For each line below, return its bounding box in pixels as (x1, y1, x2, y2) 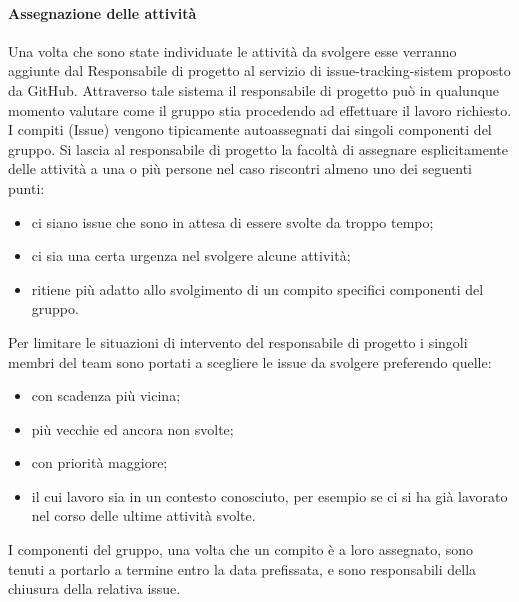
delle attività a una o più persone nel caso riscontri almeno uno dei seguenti (8, 158, 472, 179)
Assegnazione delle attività (8, 2, 197, 23)
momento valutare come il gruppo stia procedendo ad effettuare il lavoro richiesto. (8, 99, 512, 120)
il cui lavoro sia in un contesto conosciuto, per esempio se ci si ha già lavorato (31, 485, 508, 506)
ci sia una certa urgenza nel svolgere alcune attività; (31, 245, 351, 266)
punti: (8, 177, 45, 198)
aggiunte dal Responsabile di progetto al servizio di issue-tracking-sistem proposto (8, 60, 511, 81)
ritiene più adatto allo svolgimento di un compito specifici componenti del (31, 278, 484, 299)
